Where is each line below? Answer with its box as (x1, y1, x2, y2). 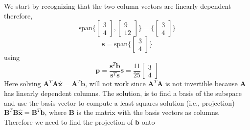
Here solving (4, 78, 41, 89)
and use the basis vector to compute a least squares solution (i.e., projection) (4, 97, 235, 108)
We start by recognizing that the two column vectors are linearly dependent (4, 1, 231, 11)
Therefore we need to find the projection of (4, 116, 133, 127)
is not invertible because (165, 78, 238, 89)
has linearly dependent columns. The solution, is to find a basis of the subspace (4, 88, 242, 98)
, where (45, 107, 67, 117)
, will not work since (85, 78, 146, 89)
